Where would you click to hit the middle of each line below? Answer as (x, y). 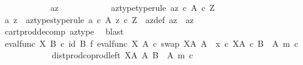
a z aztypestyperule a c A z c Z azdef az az (99, 19)
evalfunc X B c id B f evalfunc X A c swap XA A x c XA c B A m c (151, 43)
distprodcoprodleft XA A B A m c (122, 55)
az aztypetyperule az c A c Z (133, 7)
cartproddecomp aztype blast (64, 31)
